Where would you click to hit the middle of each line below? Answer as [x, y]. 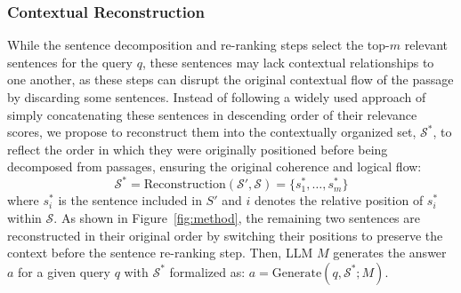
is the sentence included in [130, 200]
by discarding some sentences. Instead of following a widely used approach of [217, 97]
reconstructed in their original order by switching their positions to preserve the [225, 235]
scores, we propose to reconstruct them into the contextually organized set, [212, 132]
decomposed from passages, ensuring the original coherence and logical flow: [214, 166]
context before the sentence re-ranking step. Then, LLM [160, 253]
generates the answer [390, 253]
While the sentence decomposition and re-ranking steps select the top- [198, 45]
